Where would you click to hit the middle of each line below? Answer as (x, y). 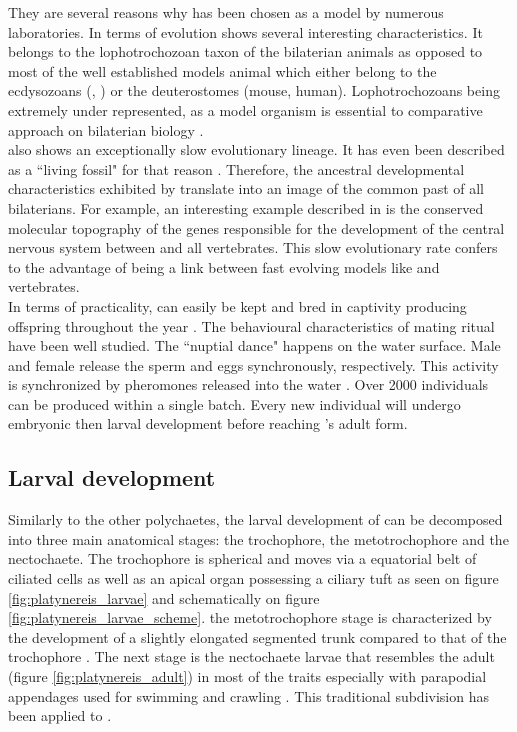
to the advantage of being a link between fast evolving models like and (224, 266)
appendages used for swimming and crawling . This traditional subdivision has (248, 695)
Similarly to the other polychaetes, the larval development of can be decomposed (255, 519)
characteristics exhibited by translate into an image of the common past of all (246, 188)
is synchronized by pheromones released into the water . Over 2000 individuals (248, 384)
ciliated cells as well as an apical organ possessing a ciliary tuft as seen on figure (253, 578)
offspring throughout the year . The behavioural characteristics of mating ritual (251, 325)
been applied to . (60, 715)
